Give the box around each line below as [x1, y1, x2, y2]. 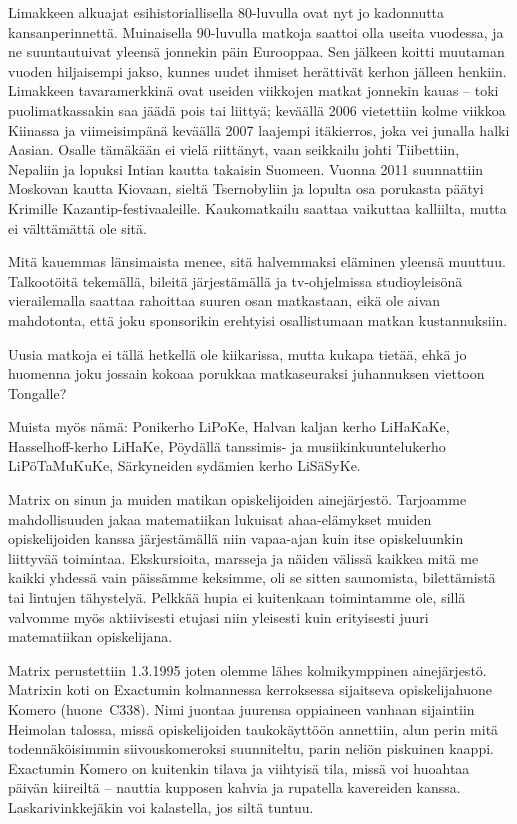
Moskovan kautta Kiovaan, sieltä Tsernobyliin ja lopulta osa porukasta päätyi [8, 178, 484, 199]
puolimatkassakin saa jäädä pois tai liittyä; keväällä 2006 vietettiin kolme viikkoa [8, 99, 506, 120]
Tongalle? [8, 382, 67, 403]
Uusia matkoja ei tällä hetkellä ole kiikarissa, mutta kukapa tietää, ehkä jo [8, 343, 467, 364]
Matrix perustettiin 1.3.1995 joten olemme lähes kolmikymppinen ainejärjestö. [8, 659, 487, 680]
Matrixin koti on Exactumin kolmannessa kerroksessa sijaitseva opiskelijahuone [8, 679, 492, 700]
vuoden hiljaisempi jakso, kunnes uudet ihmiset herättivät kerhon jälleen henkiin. [8, 60, 507, 81]
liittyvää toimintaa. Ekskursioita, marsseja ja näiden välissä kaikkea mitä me [8, 547, 479, 568]
